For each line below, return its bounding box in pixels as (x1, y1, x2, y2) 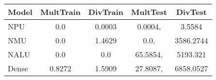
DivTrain (88, 6, 124, 17)
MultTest (131, 6, 167, 17)
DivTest (176, 6, 207, 17)
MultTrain (40, 6, 81, 17)
